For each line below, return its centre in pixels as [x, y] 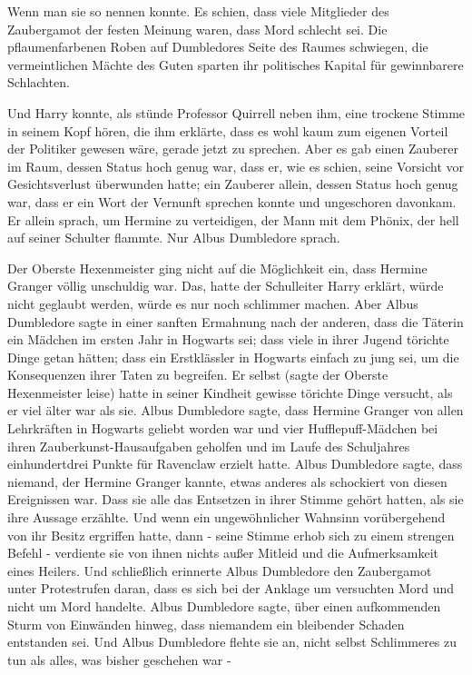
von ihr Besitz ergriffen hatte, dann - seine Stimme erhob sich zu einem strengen [231, 535]
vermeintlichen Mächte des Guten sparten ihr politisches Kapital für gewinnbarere [236, 64]
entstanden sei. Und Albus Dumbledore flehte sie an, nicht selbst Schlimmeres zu [232, 642]
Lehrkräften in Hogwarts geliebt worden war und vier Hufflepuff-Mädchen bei [223, 428]
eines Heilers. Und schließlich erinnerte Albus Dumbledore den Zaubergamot [220, 570]
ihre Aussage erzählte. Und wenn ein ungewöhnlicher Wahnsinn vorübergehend [226, 517]
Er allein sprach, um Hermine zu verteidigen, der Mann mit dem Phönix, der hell [233, 219]
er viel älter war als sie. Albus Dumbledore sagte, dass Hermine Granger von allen [236, 410]
